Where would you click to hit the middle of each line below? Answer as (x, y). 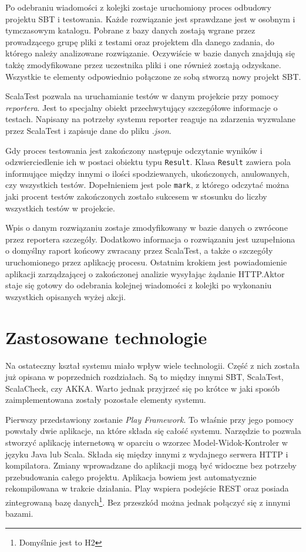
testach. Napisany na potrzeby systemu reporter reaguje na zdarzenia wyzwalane (151, 119)
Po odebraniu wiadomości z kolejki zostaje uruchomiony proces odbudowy (138, 7)
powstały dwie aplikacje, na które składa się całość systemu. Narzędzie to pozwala (153, 431)
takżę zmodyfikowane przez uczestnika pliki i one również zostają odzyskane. (143, 64)
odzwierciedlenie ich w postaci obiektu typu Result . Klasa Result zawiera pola (148, 162)
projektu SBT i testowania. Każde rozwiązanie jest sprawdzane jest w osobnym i (150, 18)
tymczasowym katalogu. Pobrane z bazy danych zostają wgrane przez (130, 30)
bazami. (19, 514)
